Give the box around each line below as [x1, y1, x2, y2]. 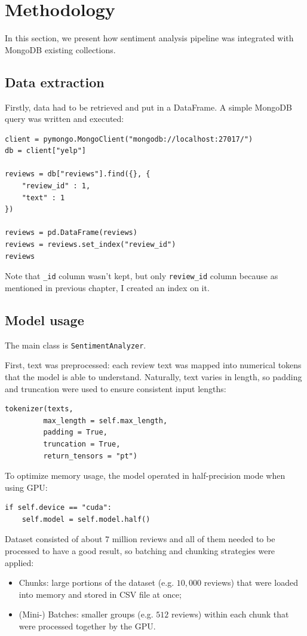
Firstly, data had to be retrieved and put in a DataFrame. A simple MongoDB [5, 100, 292, 113]
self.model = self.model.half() [22, 515, 151, 524]
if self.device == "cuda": [5, 503, 112, 512]
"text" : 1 [22, 193, 65, 202]
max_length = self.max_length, [43, 416, 168, 425]
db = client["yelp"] [5, 146, 87, 155]
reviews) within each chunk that [171, 608, 289, 620]
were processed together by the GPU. [19, 620, 156, 632]
